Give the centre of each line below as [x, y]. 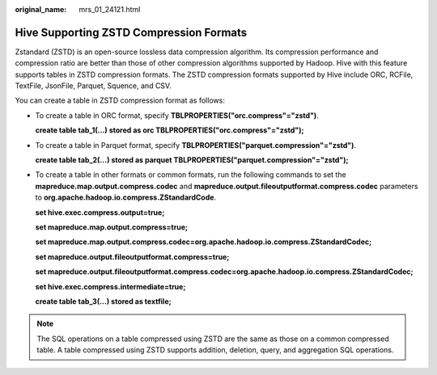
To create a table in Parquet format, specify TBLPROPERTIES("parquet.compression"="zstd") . [195, 145]
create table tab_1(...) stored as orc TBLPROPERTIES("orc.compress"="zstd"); [170, 130]
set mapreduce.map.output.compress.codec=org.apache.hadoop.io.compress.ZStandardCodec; [204, 242]
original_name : [41, 9]
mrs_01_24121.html [110, 9]
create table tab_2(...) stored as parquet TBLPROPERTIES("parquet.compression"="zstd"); [192, 160]
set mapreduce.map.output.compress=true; [112, 227]
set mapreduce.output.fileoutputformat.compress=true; [132, 257]
